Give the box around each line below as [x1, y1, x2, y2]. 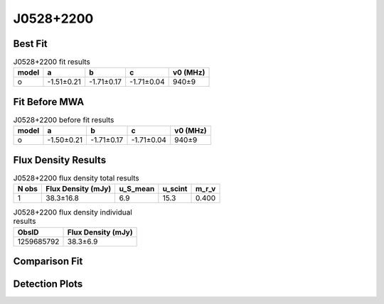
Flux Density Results [13, 153, 107, 166]
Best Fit [13, 38, 48, 50]
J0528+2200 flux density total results [13, 173, 140, 183]
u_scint [162, 184, 188, 194]
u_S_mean [119, 184, 155, 194]
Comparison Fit [13, 256, 83, 268]
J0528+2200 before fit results [13, 115, 114, 125]
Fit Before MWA [13, 96, 85, 108]
